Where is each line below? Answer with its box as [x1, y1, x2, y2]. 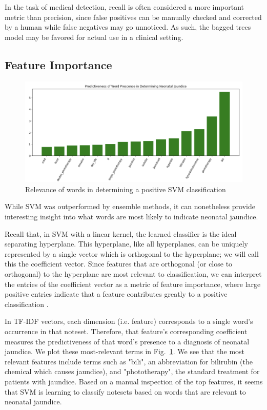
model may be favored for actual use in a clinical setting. [5, 31, 183, 42]
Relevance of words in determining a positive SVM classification [25, 183, 226, 194]
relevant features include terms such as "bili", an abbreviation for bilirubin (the [5, 356, 253, 366]
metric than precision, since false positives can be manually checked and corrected [5, 11, 262, 22]
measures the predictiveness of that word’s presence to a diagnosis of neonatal [5, 336, 250, 346]
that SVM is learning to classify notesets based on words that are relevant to [5, 386, 246, 397]
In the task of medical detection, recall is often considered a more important [5, 2, 244, 12]
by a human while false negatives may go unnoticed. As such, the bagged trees [5, 22, 251, 32]
